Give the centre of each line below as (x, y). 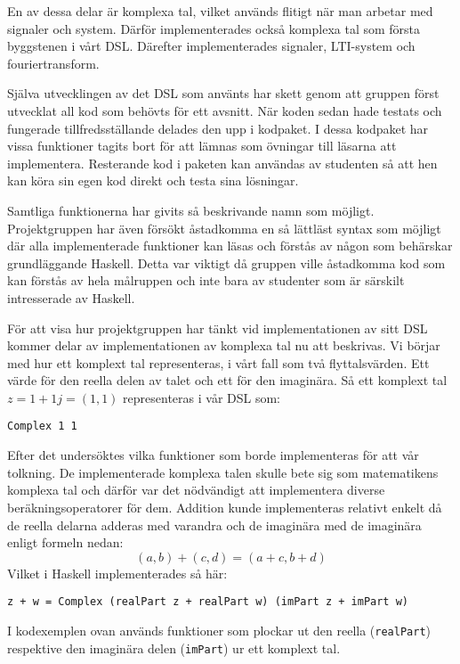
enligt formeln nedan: (65, 542)
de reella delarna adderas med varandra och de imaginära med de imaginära (214, 525)
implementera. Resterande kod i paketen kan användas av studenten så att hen (222, 163)
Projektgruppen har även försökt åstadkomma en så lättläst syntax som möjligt (224, 228)
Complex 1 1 (42, 426)
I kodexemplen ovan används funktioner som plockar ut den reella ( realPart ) (219, 630)
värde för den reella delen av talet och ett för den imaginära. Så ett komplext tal (227, 380)
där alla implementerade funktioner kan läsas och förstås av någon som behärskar (230, 246)
